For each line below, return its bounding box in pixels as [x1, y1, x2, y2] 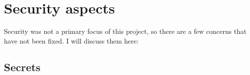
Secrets [4, 59, 41, 74]
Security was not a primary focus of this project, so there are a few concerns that [4, 26, 247, 36]
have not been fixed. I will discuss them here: [4, 35, 139, 45]
